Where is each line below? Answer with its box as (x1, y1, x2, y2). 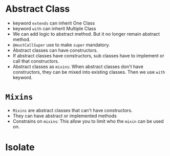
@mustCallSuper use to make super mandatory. (12, 41, 110, 48)
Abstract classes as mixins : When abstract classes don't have (12, 63, 143, 70)
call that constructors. (12, 58, 59, 64)
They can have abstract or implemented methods (12, 113, 117, 119)
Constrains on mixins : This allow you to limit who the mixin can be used (12, 118, 164, 124)
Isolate (5, 142, 35, 153)
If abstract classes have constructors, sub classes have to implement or (12, 52, 165, 59)
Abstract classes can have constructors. (12, 47, 98, 53)
